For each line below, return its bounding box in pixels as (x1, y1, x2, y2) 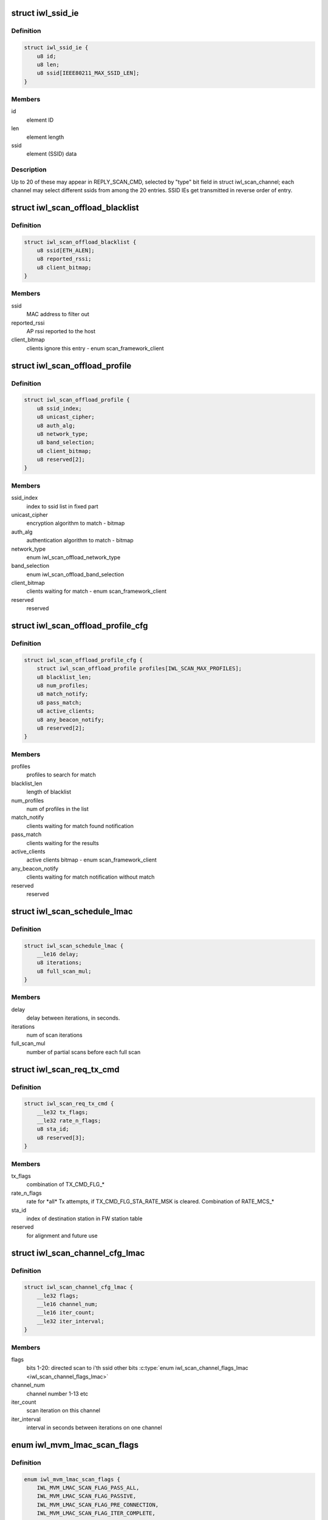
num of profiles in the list (26, 806, 89, 813)
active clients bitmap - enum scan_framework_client (26, 856, 157, 863)
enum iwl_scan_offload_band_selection (26, 570, 125, 578)
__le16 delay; (36, 950, 79, 958)
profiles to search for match (26, 771, 97, 778)
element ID (26, 116, 54, 123)
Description (11, 165, 47, 174)
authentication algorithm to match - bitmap (26, 537, 134, 544)
